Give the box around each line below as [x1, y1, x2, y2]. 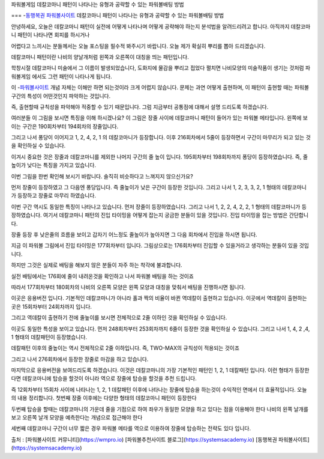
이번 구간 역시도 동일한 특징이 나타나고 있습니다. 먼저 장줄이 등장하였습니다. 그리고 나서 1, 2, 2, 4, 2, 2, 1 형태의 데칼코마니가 [11, 203, 301, 210]
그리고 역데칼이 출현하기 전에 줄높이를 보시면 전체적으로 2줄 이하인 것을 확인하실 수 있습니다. [11, 314, 227, 321]
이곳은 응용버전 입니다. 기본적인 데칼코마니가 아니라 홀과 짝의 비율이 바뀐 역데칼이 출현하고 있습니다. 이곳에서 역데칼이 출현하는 [11, 294, 307, 302]
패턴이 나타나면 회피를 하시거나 [17, 31, 90, 38]
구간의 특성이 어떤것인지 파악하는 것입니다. [11, 92, 111, 99]
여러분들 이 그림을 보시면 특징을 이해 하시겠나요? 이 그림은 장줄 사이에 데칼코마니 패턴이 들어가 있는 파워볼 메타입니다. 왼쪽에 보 [11, 114, 308, 121]
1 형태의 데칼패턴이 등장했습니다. [11, 333, 87, 341]
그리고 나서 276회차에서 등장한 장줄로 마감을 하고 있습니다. [11, 355, 149, 363]
